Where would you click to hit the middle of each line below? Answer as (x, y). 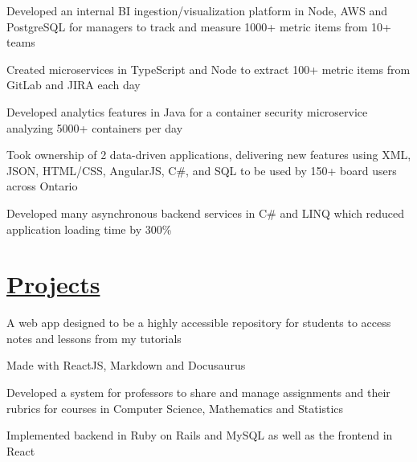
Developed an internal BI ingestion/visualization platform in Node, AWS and (197, 10)
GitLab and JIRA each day (74, 85)
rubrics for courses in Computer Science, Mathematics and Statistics (175, 408)
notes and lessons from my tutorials (94, 338)
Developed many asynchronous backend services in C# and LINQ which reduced (206, 213)
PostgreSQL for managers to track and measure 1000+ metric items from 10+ (199, 26)
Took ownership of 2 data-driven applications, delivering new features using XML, (209, 155)
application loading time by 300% (89, 229)
